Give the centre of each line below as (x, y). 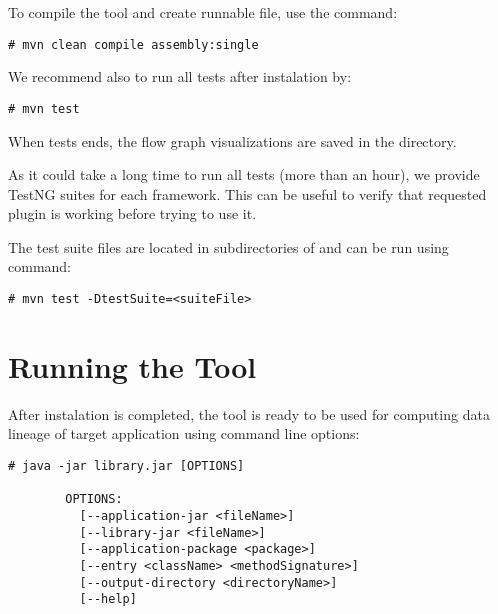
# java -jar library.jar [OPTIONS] (126, 466)
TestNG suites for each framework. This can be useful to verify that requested (247, 193)
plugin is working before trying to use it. (132, 213)
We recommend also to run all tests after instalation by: (180, 76)
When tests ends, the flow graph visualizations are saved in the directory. (232, 140)
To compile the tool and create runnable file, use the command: (203, 12)
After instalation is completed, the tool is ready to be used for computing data (249, 413)
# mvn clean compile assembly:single (133, 44)
